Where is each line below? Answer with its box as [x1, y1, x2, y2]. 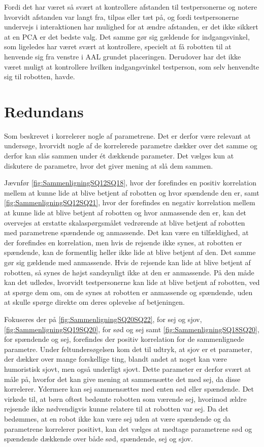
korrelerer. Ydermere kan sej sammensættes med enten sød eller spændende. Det [4, 384, 254, 394]
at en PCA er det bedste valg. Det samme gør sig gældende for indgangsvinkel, [4, 31, 250, 42]
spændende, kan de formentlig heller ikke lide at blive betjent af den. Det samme [4, 247, 256, 258]
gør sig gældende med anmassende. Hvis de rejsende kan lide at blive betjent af [4, 257, 251, 267]
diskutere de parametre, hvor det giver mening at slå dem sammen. [4, 160, 213, 171]
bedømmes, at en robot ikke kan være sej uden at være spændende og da [4, 413, 231, 424]
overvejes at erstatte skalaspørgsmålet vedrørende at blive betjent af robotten [4, 217, 245, 228]
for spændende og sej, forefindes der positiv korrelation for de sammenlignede [4, 334, 244, 344]
